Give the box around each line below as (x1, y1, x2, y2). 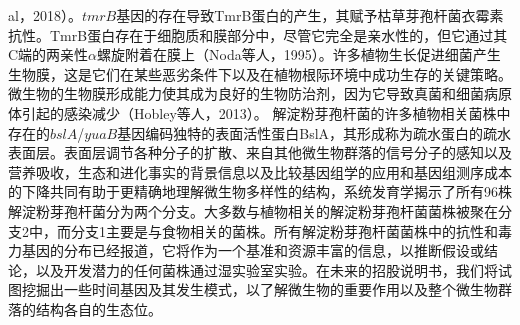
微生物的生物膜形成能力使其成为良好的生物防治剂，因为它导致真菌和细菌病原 (8, 83, 512, 104)
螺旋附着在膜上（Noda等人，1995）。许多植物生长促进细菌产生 (97, 44, 501, 65)
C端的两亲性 (8, 44, 89, 65)
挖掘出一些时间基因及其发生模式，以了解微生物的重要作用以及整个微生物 (21, 279, 498, 300)
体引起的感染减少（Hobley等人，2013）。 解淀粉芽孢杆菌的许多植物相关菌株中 (8, 102, 511, 123)
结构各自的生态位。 (35, 298, 162, 319)
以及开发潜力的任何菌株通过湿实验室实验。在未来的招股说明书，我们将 (35, 259, 498, 280)
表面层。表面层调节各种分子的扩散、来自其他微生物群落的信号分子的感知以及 (8, 142, 512, 163)
